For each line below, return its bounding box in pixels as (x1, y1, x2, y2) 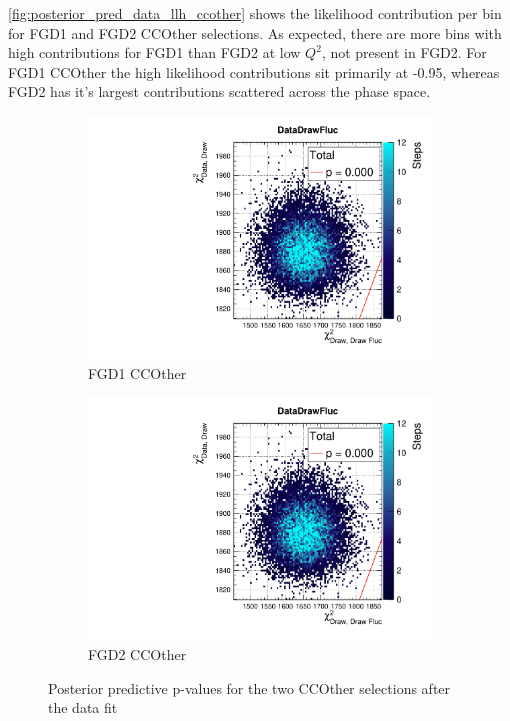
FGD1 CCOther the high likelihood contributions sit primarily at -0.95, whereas (8, 61, 500, 82)
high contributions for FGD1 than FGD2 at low (8, 42, 301, 63)
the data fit (48, 697, 118, 718)
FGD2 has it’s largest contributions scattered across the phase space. (8, 81, 431, 102)
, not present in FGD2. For (321, 42, 487, 63)
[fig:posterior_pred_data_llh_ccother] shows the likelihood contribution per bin (8, 3, 502, 23)
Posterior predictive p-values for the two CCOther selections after (48, 677, 451, 698)
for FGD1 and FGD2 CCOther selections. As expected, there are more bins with (8, 22, 502, 43)
